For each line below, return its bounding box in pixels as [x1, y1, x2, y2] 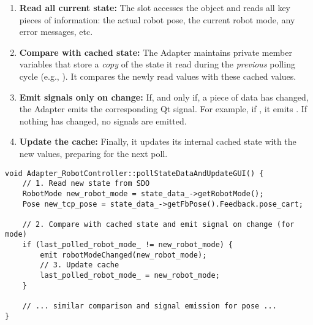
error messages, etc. [19, 25, 93, 38]
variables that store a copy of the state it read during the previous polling [19, 58, 295, 71]
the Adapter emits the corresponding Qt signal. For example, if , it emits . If [19, 102, 307, 115]
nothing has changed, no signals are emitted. [19, 114, 187, 127]
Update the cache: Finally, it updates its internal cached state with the [19, 135, 296, 148]
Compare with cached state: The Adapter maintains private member [19, 45, 292, 58]
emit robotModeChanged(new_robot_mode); [40, 250, 207, 259]
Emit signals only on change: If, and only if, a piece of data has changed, [19, 90, 309, 103]
